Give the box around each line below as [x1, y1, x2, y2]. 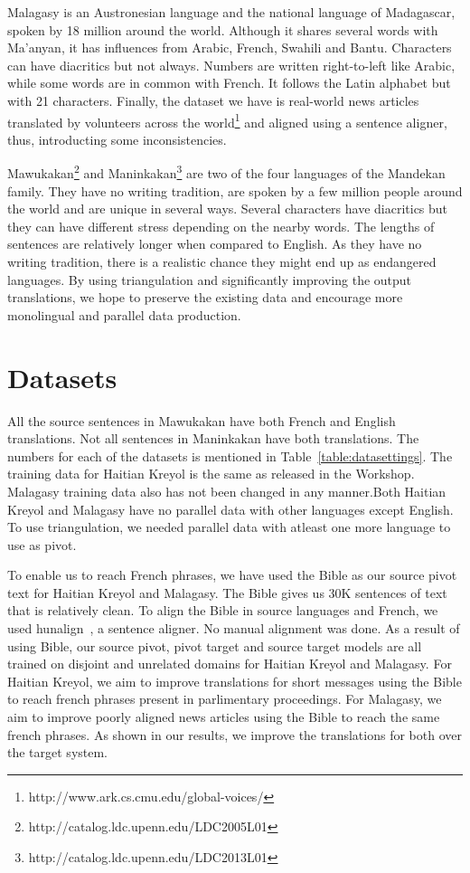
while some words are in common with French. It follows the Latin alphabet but [7, 73, 451, 92]
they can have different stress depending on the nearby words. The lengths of [7, 216, 435, 235]
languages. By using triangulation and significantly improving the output [7, 270, 412, 289]
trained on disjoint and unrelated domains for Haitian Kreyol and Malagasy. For [7, 654, 452, 673]
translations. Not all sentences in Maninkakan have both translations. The [7, 429, 419, 448]
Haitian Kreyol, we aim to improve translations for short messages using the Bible [7, 671, 462, 690]
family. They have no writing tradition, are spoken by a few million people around [7, 181, 463, 200]
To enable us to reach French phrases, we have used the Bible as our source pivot [7, 565, 457, 584]
